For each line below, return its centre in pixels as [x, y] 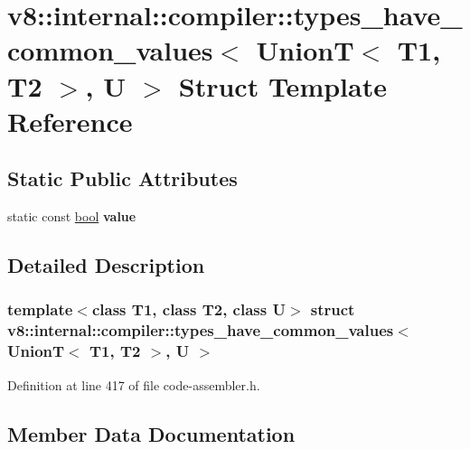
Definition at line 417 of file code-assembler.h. [134, 384]
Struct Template [282, 85]
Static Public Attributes [122, 178]
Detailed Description [106, 265]
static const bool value [72, 216]
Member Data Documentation [151, 433]
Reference [70, 121]
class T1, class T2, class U [188, 309]
